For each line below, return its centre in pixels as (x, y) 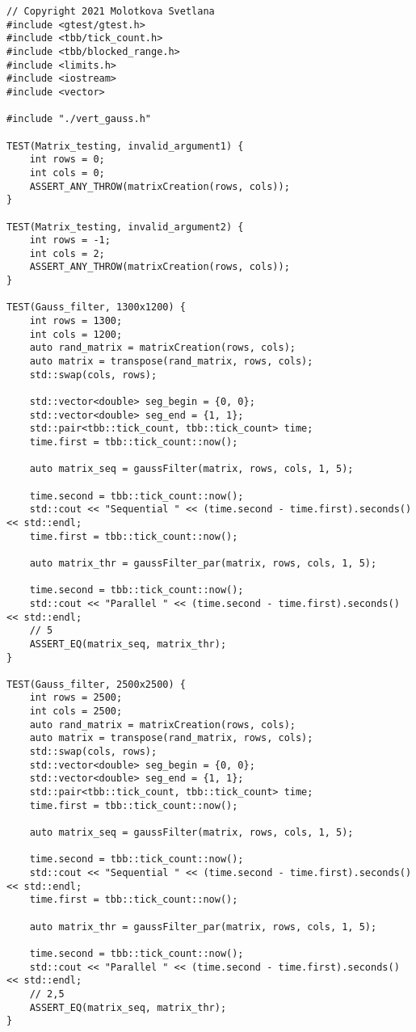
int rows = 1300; (76, 321)
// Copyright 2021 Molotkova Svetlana (111, 11)
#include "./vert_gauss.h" (79, 119)
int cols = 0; (67, 173)
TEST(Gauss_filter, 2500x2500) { (96, 684)
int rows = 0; (67, 160)
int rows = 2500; (76, 698)
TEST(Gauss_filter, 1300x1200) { (96, 307)
